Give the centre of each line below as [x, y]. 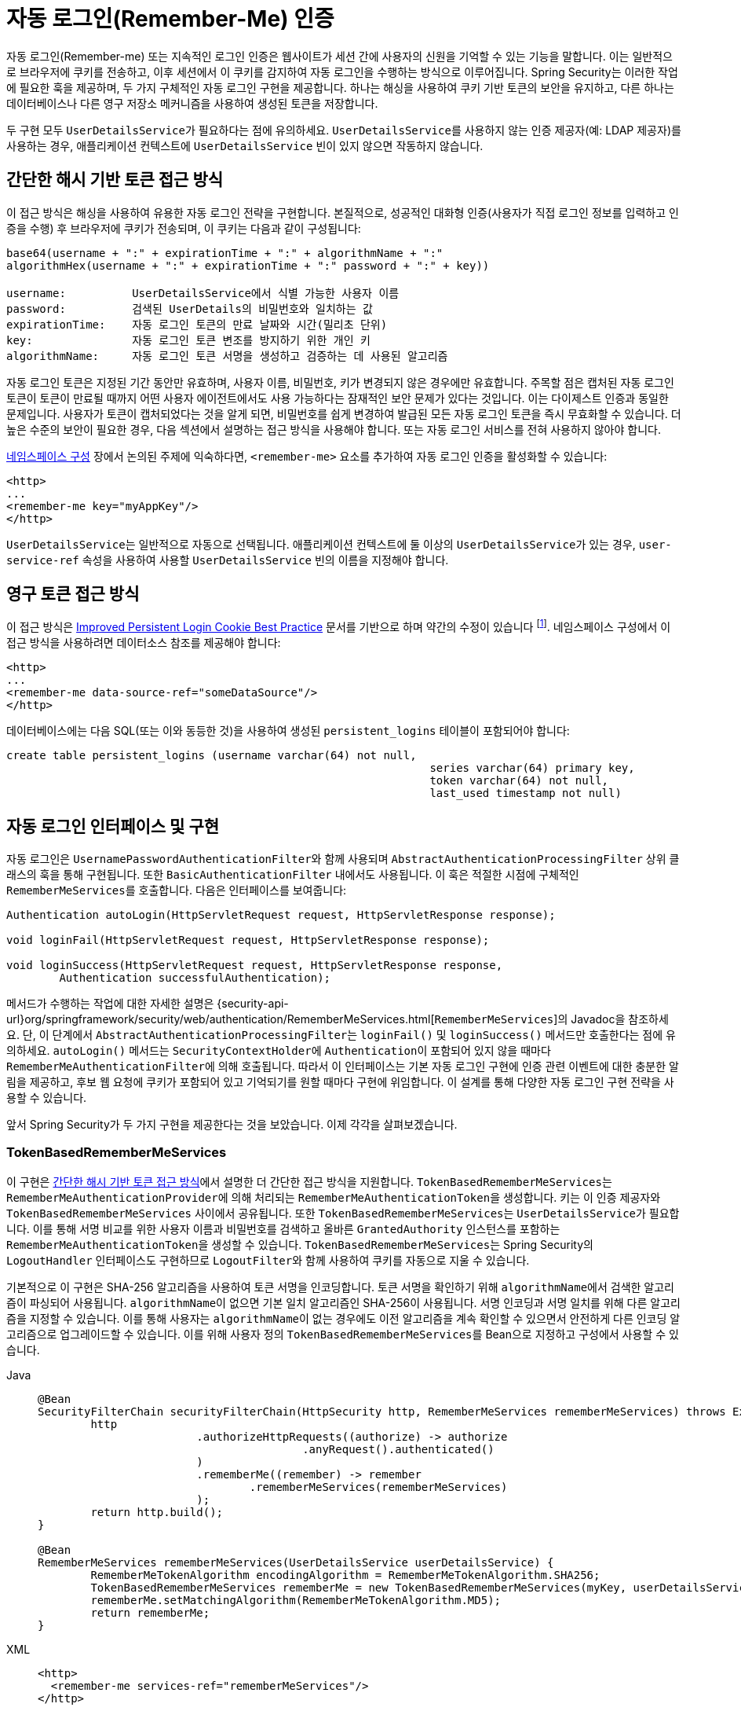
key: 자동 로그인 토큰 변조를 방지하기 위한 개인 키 [188, 340]
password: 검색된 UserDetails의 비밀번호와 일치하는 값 [190, 308]
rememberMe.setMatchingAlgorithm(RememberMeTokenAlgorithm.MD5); [296, 1600]
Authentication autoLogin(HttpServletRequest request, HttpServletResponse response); [281, 914]
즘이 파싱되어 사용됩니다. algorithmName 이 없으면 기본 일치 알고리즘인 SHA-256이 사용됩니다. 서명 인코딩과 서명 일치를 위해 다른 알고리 [343, 1302]
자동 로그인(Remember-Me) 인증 [170, 19]
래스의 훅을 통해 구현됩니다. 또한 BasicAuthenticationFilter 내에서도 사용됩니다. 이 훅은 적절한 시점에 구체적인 [293, 874]
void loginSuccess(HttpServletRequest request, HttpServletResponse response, [255, 965]
